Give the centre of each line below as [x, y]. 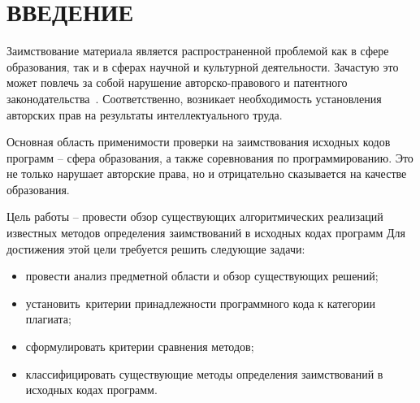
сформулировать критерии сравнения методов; [140, 347]
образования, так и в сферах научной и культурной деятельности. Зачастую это [203, 66]
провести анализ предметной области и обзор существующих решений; [202, 276]
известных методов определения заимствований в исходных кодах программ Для [206, 233]
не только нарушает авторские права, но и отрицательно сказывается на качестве [207, 173]
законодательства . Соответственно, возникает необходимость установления [194, 98]
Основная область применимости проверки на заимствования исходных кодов [199, 142]
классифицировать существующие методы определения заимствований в [204, 373]
